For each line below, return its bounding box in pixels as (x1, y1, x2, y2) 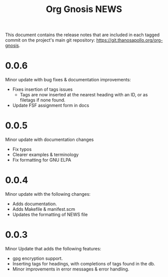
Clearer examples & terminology (12, 152, 79, 158)
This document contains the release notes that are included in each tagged (5, 32, 160, 38)
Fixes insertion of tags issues (12, 86, 73, 92)
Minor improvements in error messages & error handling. (12, 266, 129, 272)
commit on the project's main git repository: (5, 37, 95, 43)
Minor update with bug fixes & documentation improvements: (5, 77, 131, 83)
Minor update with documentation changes (5, 136, 94, 143)
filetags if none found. (19, 97, 66, 103)
